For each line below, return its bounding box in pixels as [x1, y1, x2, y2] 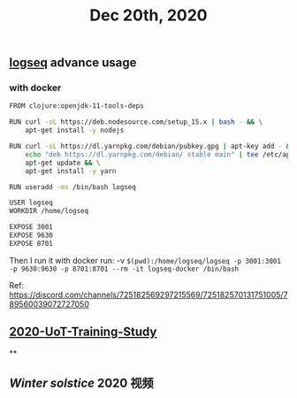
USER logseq [9, 198, 53, 208]
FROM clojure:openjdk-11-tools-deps [9, 102, 144, 111]
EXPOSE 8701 [9, 239, 53, 248]
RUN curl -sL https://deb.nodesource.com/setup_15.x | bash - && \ [9, 118, 263, 126]
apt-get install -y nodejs [25, 126, 125, 135]
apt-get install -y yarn [25, 166, 117, 175]
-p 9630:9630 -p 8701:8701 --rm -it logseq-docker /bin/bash [9, 264, 240, 273]
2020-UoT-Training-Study [9, 325, 157, 340]
